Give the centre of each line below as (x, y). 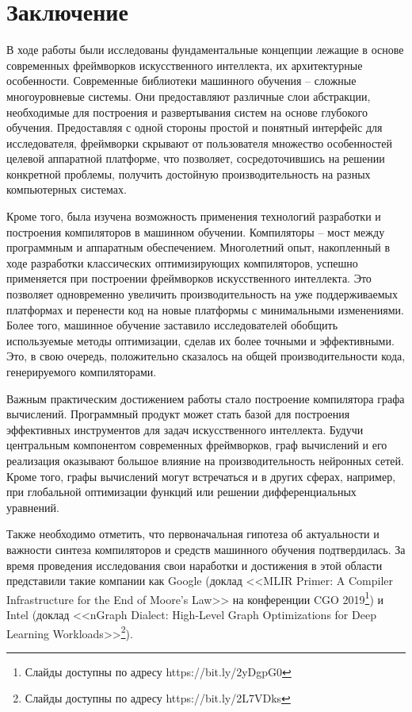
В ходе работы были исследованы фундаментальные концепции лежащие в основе (205, 50)
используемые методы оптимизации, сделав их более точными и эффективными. (200, 340)
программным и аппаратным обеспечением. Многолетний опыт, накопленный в (198, 247)
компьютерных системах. (67, 189)
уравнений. (33, 507)
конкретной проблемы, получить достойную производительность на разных (189, 173)
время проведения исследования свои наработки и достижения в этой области (195, 565)
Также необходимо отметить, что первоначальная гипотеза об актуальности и (193, 534)
